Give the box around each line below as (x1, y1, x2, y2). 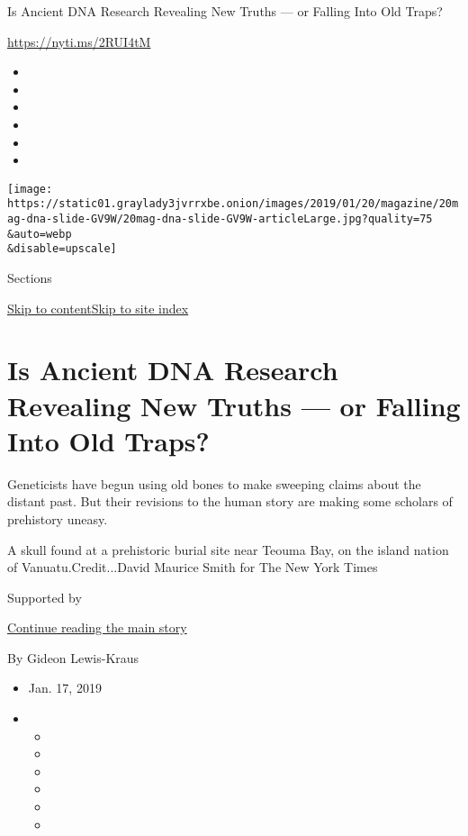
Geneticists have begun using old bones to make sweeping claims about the (7, 474, 421, 493)
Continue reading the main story (7, 618, 187, 637)
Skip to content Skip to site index (7, 298, 189, 317)
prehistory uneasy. (7, 509, 108, 528)
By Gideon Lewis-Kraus (7, 648, 139, 667)
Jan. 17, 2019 (28, 678, 102, 697)
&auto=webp (7, 227, 72, 241)
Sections (7, 268, 52, 287)
